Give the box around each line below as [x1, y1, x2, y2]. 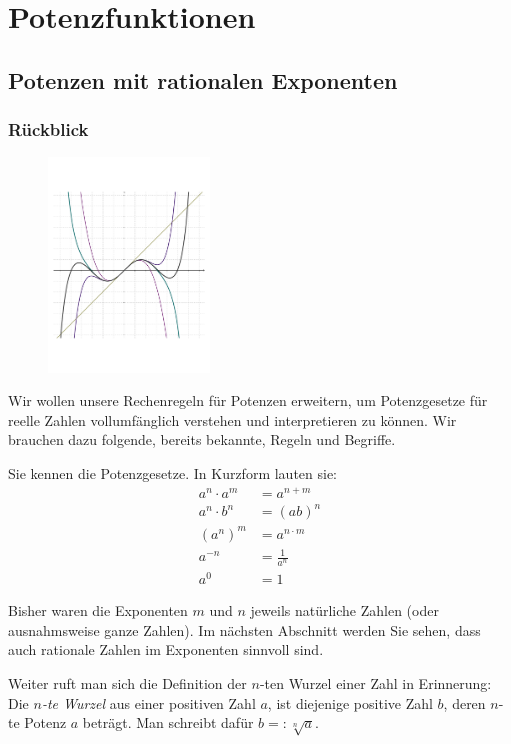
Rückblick [8, 117, 89, 142]
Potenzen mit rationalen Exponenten [8, 64, 398, 95]
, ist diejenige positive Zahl [267, 692, 433, 713]
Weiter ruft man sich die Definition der [8, 672, 247, 693]
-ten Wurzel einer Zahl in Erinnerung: [259, 672, 492, 693]
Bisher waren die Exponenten [8, 600, 188, 621]
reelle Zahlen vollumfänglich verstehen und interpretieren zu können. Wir [8, 409, 457, 430]
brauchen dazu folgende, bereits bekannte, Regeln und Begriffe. [8, 429, 396, 450]
